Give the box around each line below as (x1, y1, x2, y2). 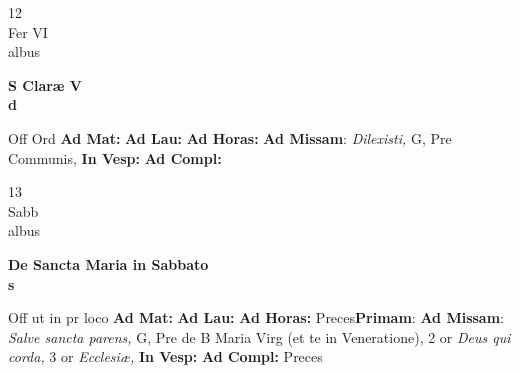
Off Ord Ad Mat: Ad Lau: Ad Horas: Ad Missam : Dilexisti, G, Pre (8, 127, 452, 148)
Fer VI (8, 21, 48, 42)
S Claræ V (8, 74, 83, 95)
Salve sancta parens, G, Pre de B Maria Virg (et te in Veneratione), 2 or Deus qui (8, 326, 511, 347)
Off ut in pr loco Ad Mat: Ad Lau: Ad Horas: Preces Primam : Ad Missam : (8, 307, 505, 328)
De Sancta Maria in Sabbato (8, 253, 209, 274)
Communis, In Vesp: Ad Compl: (8, 147, 222, 168)
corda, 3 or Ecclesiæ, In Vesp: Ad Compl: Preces (8, 346, 323, 367)
